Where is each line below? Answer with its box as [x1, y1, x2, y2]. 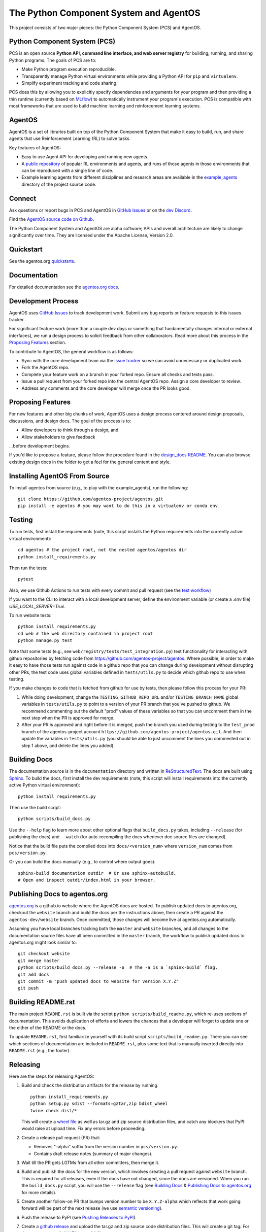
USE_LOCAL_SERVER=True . [9, 603, 66, 609]
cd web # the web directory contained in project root [18, 631, 153, 636]
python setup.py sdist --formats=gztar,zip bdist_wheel [30, 1101, 168, 1106]
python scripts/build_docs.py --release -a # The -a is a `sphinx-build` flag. [18, 965, 218, 970]
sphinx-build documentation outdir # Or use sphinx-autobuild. [18, 870, 177, 876]
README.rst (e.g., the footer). [9, 1048, 71, 1054]
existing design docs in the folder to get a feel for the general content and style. [9, 459, 171, 465]
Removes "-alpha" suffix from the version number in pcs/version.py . [33, 1144, 178, 1150]
